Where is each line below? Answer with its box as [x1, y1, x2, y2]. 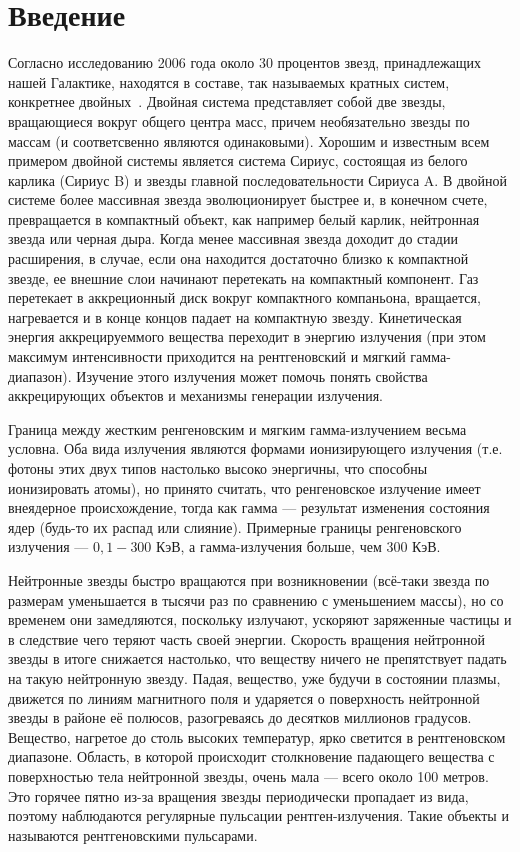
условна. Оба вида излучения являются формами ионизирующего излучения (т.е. [8, 438, 503, 459]
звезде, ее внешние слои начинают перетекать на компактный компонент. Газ [8, 267, 479, 288]
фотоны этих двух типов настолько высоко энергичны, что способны [8, 458, 428, 478]
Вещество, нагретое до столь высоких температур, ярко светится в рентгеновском [8, 726, 506, 747]
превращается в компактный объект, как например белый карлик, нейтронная [8, 208, 480, 229]
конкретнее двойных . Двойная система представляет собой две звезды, [8, 91, 446, 112]
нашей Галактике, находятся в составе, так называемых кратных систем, [8, 71, 450, 92]
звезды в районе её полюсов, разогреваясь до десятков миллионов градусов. [8, 707, 472, 728]
